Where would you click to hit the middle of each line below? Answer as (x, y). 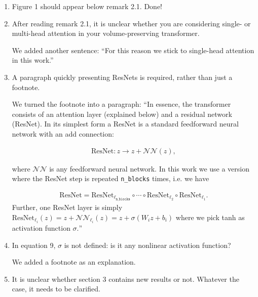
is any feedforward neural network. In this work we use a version (150, 168)
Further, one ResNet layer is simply (67, 207)
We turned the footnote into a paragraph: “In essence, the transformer (121, 104)
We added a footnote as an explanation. (74, 262)
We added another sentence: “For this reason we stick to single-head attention (133, 50)
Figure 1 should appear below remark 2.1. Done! (87, 6)
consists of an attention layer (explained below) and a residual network (122, 114)
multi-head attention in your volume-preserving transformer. (106, 33)
